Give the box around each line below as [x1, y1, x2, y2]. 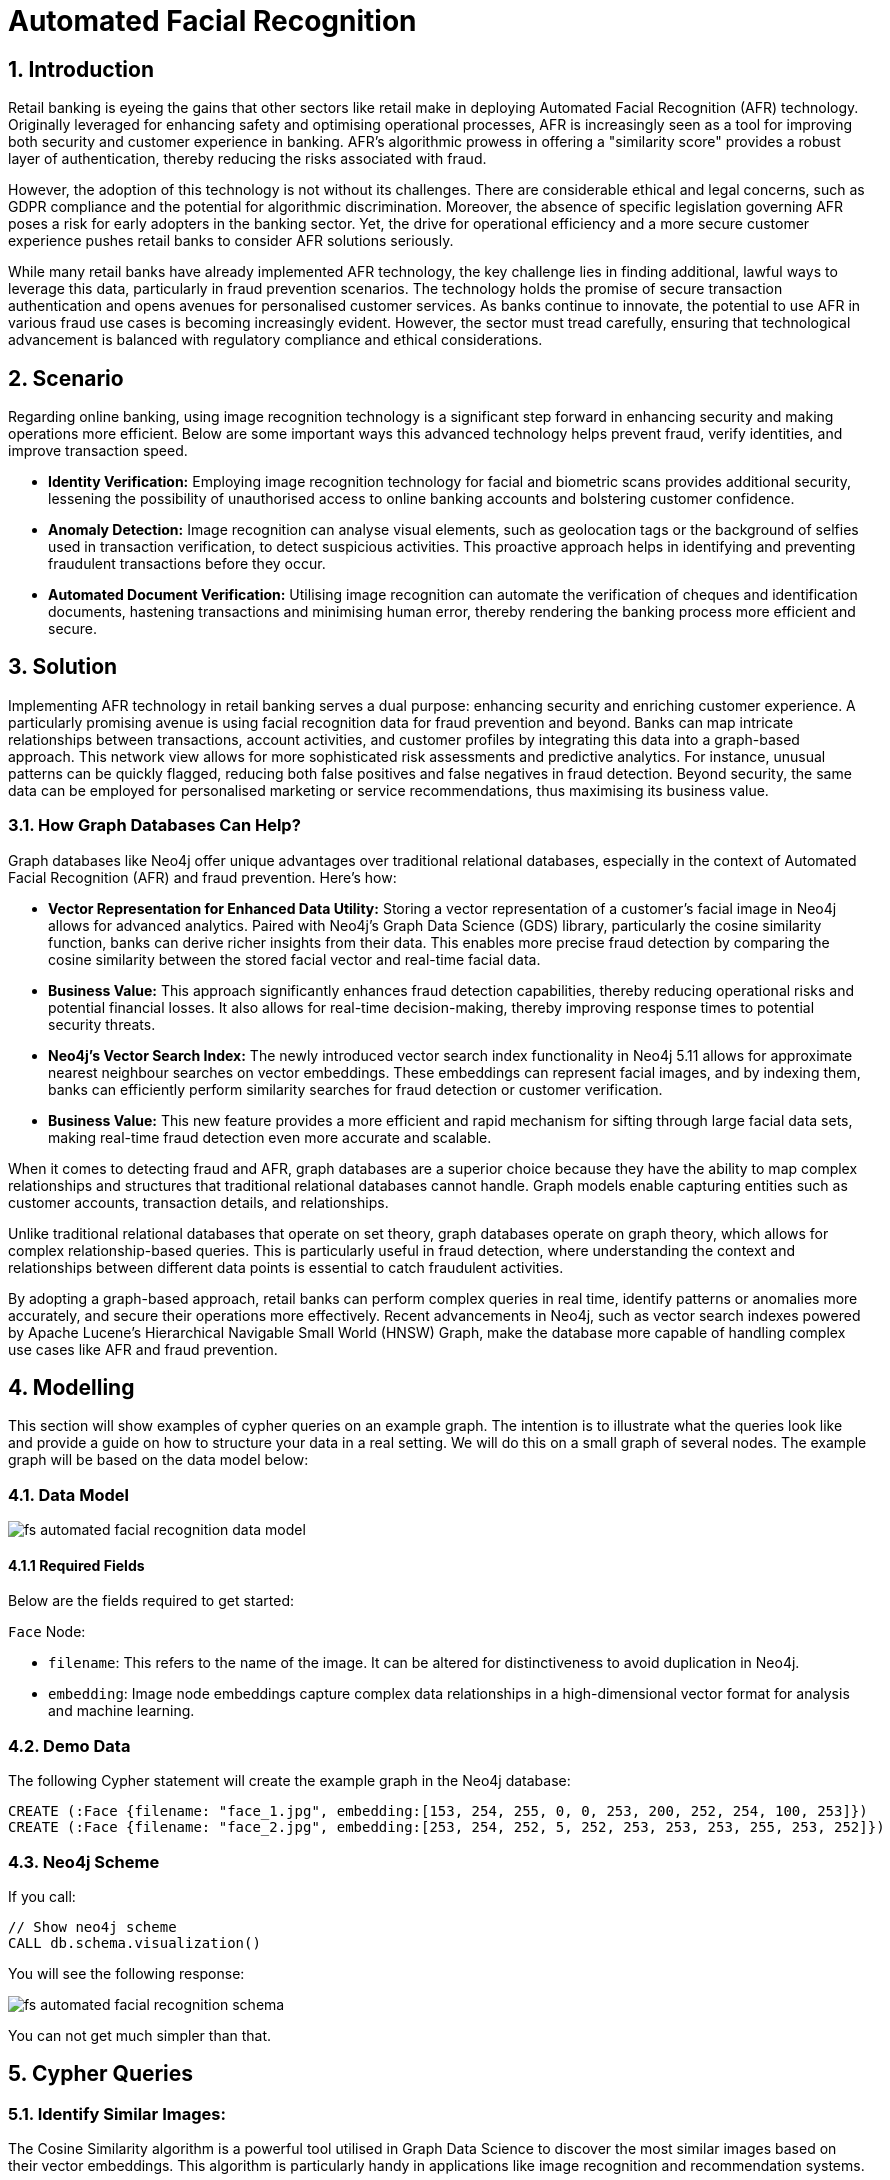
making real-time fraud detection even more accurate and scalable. [48, 1128, 492, 1146]
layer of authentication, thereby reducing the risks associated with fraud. [8, 150, 487, 168]
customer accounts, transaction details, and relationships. [8, 1193, 389, 1211]
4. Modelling [8, 1375, 135, 1401]
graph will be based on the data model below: [8, 1451, 309, 1469]
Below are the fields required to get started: [8, 1592, 295, 1610]
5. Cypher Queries [8, 2061, 194, 2087]
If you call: [8, 1887, 76, 1905]
